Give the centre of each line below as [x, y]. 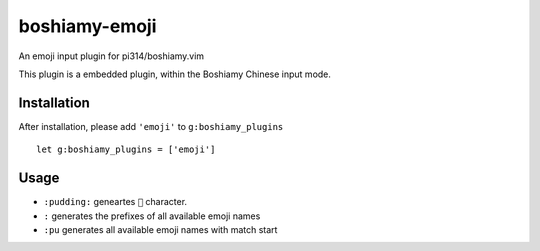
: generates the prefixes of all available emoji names [152, 216]
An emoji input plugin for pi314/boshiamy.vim [111, 56]
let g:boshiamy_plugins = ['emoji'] [126, 149]
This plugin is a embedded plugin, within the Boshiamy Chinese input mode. [175, 74]
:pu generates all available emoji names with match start [160, 229]
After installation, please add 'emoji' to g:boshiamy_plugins [151, 126]
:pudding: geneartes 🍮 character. [115, 202]
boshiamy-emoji [87, 26]
